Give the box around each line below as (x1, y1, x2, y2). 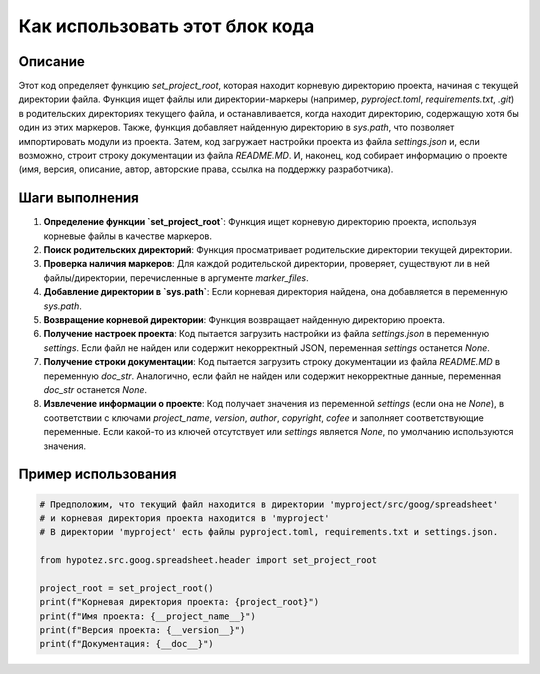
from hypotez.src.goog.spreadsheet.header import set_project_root (39, 555, 378, 566)
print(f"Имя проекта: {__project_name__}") (39, 610, 257, 622)
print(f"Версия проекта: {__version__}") (39, 625, 246, 636)
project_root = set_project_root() (39, 582, 214, 594)
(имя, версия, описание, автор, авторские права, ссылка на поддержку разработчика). (18, 163, 394, 175)
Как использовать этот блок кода (18, 15, 315, 37)
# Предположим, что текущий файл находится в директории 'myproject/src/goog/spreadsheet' (39, 498, 499, 510)
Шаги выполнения (18, 190, 139, 207)
